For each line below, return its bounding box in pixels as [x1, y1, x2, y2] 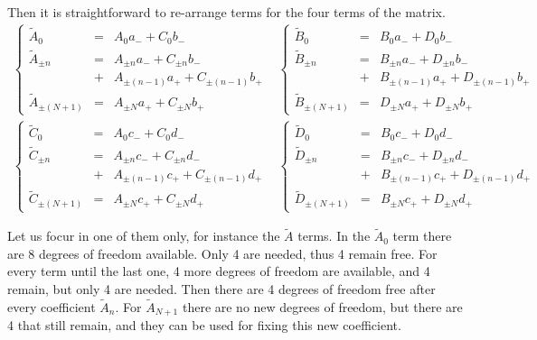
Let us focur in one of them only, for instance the [7, 226, 280, 245]
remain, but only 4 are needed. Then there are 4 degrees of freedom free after [7, 280, 436, 299]
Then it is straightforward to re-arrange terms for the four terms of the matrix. [7, 3, 446, 21]
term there [392, 226, 452, 245]
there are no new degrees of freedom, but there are [182, 297, 463, 316]
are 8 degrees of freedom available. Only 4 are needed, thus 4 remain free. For [7, 244, 438, 262]
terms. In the [297, 226, 371, 245]
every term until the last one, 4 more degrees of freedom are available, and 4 [7, 262, 430, 280]
